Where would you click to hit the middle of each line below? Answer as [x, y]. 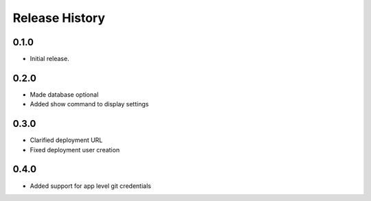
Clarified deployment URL [66, 140]
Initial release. [49, 59]
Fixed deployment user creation [75, 150]
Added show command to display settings [89, 104]
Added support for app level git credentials [90, 186]
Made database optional [64, 94]
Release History [59, 18]
